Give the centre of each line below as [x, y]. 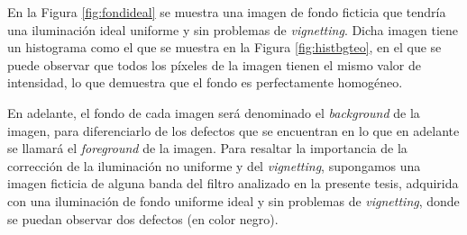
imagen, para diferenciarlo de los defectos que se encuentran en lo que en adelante [233, 130]
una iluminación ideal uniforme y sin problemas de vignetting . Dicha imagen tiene [233, 29]
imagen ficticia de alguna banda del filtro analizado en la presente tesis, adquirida [233, 183]
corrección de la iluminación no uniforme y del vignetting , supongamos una [214, 165]
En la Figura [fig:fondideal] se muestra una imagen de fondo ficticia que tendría [227, 12]
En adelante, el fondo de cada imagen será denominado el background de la [214, 112]
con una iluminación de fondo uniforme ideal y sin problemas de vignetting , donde [233, 200]
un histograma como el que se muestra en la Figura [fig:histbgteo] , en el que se [224, 47]
